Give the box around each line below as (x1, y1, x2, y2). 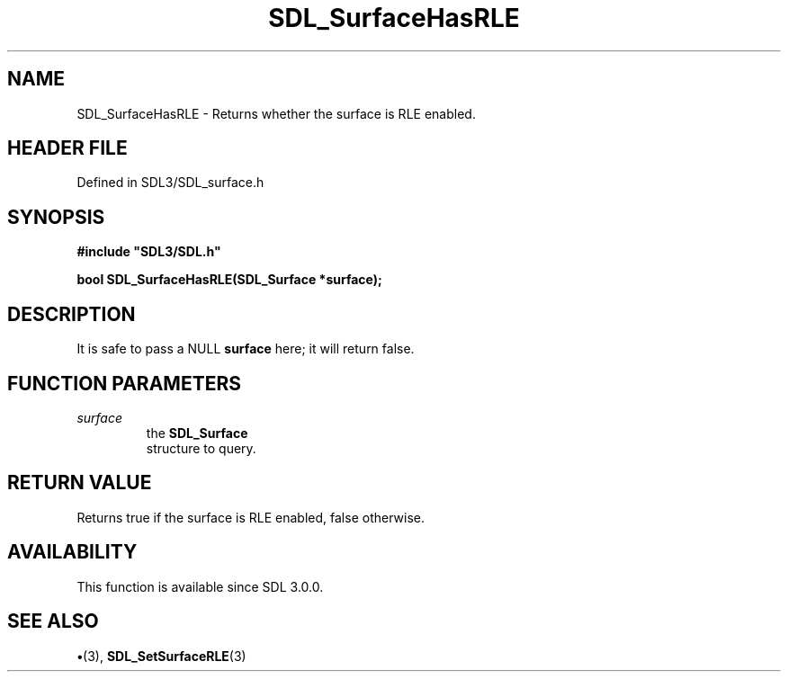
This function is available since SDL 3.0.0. (76, 578, 324, 594)
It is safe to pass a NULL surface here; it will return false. (76, 341, 415, 357)
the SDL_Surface (146, 424, 248, 441)
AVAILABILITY (7, 541, 138, 564)
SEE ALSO (7, 610, 99, 633)
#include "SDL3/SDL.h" (76, 244, 221, 260)
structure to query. (146, 440, 256, 456)
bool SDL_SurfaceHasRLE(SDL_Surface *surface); (76, 272, 382, 288)
